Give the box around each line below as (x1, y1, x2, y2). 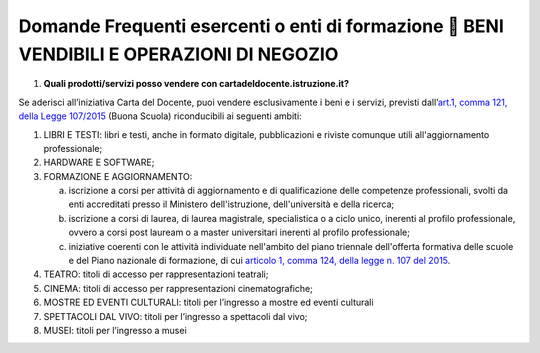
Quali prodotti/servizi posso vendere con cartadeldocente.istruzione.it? (43, 78, 350, 90)
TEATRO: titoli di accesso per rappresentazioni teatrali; (43, 268, 269, 280)
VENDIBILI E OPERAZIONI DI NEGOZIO (18, 43, 339, 65)
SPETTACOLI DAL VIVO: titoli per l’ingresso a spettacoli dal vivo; (43, 310, 308, 322)
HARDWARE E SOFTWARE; (43, 156, 155, 169)
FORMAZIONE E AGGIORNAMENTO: (43, 170, 193, 182)
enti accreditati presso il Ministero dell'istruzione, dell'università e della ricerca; (68, 198, 395, 210)
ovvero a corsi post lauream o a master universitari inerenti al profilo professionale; (68, 226, 410, 239)
